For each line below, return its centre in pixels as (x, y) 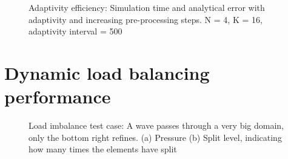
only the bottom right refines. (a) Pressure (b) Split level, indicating (155, 137)
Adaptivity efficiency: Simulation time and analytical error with (147, 7)
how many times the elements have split (103, 149)
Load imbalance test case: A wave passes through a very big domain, (156, 125)
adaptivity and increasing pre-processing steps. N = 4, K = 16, (146, 19)
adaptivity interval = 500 (75, 31)
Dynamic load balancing (107, 72)
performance (58, 96)
